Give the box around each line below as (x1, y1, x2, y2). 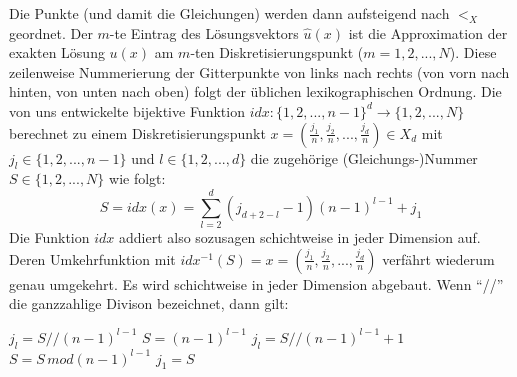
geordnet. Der (9, 22, 93, 43)
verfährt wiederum (382, 248, 495, 269)
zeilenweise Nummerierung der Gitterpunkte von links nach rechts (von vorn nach (9, 61, 510, 82)
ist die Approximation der (348, 22, 508, 43)
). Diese (449, 42, 497, 63)
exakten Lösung (9, 42, 105, 63)
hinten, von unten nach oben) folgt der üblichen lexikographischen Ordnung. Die (9, 81, 502, 102)
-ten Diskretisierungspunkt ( (190, 42, 364, 63)
